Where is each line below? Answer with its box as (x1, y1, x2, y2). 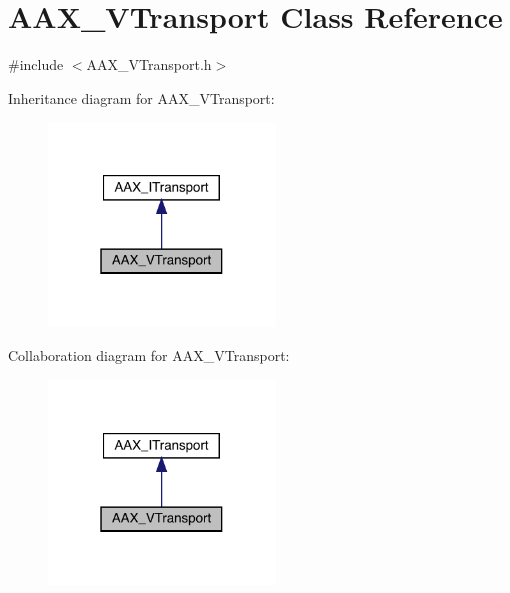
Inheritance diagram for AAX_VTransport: (8, 87, 275, 108)
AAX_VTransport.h (86, 54, 212, 75)
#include (8, 54, 64, 75)
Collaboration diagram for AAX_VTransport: (8, 344, 290, 365)
